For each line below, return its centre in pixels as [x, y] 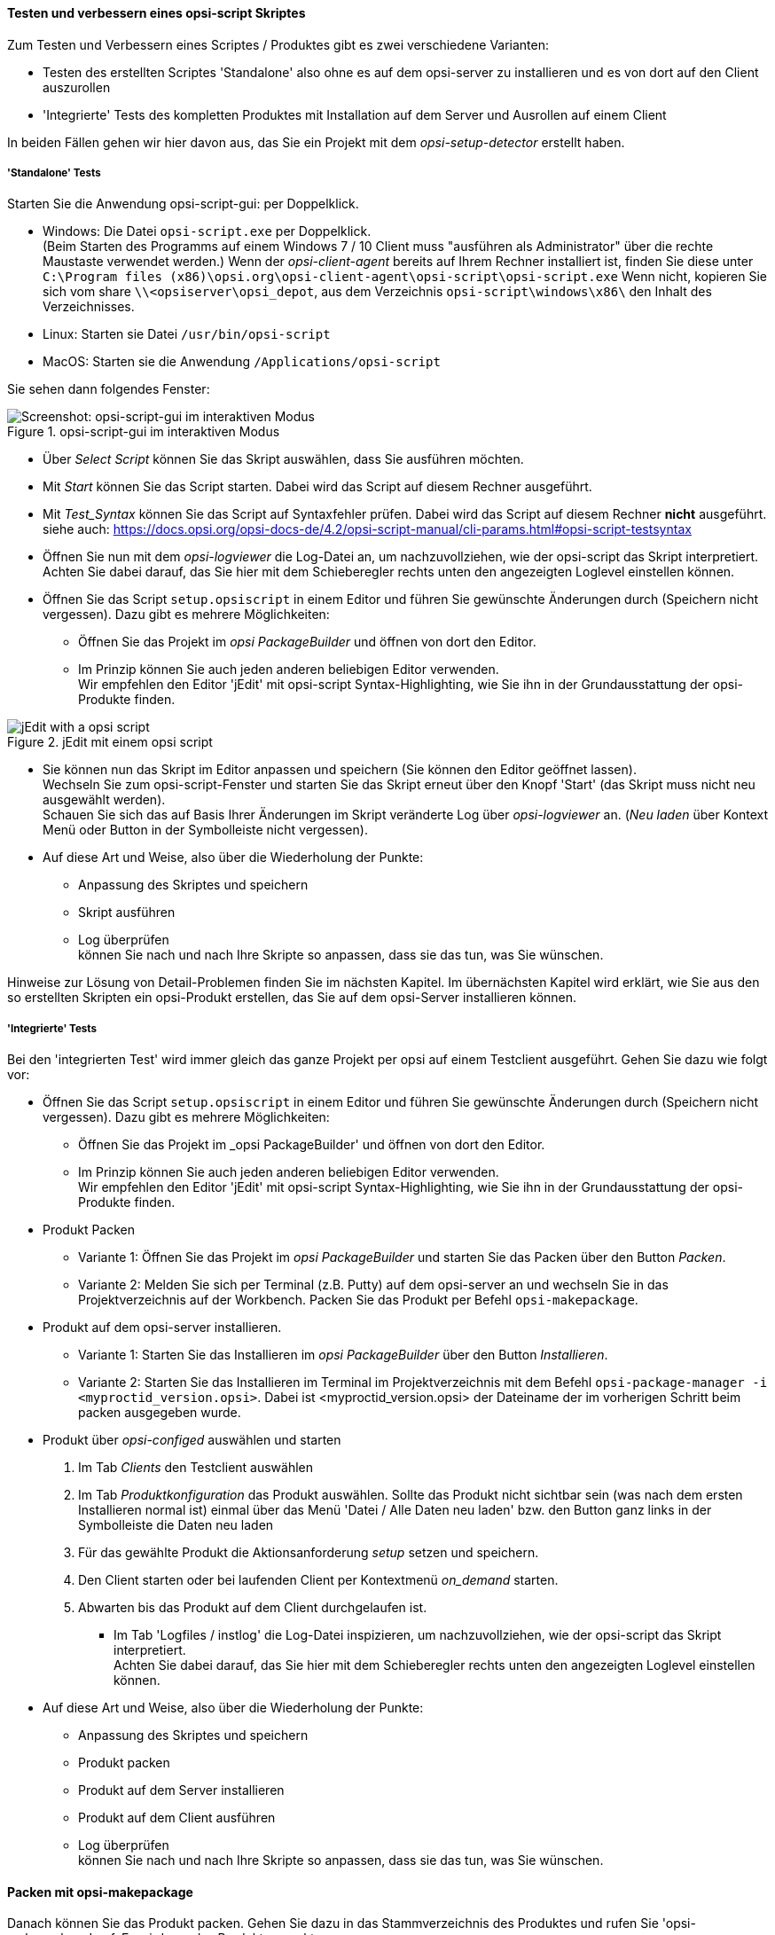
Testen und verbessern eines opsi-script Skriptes [157, 13]
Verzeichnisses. [89, 307]
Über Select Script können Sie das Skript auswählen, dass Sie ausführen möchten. [283, 459]
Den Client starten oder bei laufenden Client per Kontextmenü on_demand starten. [318, 1580]
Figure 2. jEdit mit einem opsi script [110, 742]
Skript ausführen [127, 913]
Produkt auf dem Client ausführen [177, 1818]
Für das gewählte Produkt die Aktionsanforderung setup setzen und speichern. [309, 1553]
